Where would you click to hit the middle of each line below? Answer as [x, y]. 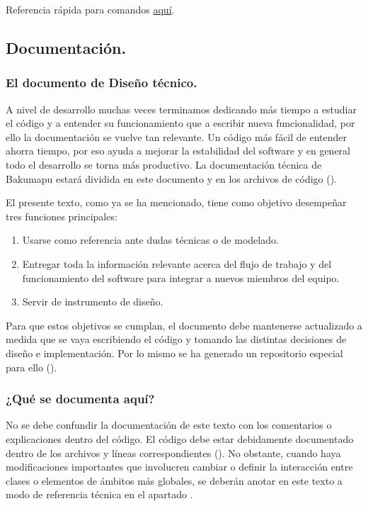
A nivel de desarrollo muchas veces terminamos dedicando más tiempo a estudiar [182, 109]
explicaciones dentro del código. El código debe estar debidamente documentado [180, 438]
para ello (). [31, 367]
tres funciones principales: [62, 216]
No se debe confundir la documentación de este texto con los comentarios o [169, 425]
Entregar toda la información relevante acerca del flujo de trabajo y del [177, 263]
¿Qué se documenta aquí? [80, 399]
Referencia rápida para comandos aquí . [90, 9]
